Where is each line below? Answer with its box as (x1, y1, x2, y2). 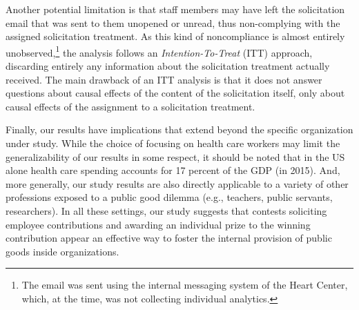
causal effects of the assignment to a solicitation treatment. (6, 99, 255, 113)
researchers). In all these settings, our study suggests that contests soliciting (6, 203, 327, 217)
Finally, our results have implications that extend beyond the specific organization (6, 122, 353, 137)
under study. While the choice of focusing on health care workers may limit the (6, 136, 340, 150)
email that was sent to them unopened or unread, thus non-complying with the (6, 15, 340, 30)
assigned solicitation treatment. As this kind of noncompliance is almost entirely (6, 29, 345, 43)
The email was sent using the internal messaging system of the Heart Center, (21, 278, 348, 292)
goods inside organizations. (6, 244, 119, 258)
